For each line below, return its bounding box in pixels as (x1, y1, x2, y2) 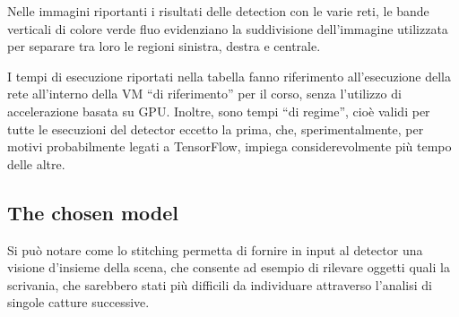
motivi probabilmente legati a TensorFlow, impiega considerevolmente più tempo (7, 137, 452, 156)
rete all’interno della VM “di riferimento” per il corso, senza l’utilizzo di (7, 84, 402, 103)
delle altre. (7, 154, 65, 173)
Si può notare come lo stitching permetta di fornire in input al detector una (7, 240, 423, 259)
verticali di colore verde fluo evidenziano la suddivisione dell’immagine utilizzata (7, 19, 448, 38)
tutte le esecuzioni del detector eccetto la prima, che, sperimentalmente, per (7, 119, 424, 138)
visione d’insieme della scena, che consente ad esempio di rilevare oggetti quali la (7, 258, 450, 277)
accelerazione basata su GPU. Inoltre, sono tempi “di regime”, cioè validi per (7, 101, 430, 120)
